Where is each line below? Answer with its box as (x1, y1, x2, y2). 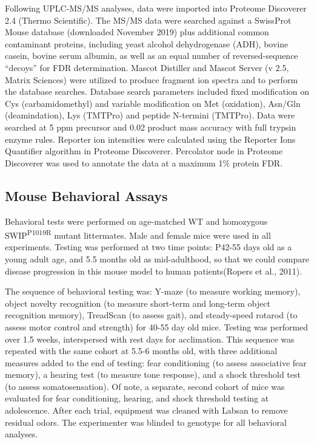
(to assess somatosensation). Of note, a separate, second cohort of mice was (5, 380, 285, 392)
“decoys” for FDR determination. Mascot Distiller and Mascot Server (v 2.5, (5, 61, 289, 73)
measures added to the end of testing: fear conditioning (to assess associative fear (5, 356, 307, 369)
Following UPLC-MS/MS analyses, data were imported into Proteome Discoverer (5, 2, 307, 14)
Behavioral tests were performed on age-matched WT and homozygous (5, 214, 268, 227)
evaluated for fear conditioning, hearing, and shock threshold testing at (5, 392, 269, 405)
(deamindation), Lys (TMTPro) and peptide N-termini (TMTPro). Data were (5, 109, 295, 121)
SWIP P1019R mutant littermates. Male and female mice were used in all (5, 227, 271, 241)
